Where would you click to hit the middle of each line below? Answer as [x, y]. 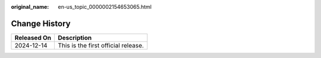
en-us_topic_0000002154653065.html [105, 7]
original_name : [30, 7]
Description [75, 37]
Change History [41, 23]
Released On [33, 37]
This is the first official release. [101, 45]
